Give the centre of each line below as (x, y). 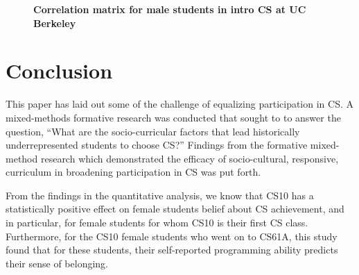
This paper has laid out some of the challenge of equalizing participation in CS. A (179, 104)
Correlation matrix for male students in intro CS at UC (170, 9)
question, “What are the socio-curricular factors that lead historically (153, 131)
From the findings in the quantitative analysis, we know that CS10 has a (160, 195)
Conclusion (59, 70)
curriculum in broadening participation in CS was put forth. (133, 172)
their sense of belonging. (57, 263)
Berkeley (55, 23)
